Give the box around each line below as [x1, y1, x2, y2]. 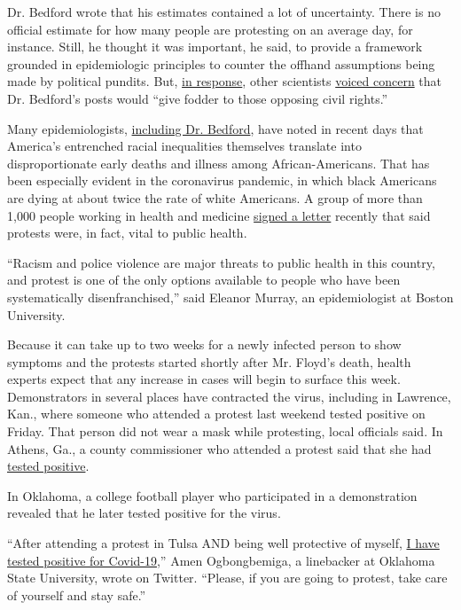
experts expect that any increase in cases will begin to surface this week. [7, 370, 401, 388]
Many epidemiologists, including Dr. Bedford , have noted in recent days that [7, 119, 424, 137]
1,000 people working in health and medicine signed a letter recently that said [7, 206, 431, 224]
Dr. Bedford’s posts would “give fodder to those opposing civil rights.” [7, 89, 388, 107]
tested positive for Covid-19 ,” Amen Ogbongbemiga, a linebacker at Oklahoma [7, 551, 435, 569]
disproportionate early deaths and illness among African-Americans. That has [7, 153, 430, 172]
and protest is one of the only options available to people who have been [7, 270, 401, 289]
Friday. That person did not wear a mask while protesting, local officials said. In [7, 422, 443, 441]
